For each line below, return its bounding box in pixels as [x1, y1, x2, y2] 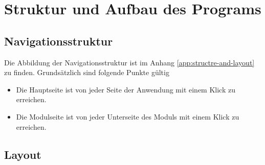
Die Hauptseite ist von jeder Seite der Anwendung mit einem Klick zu [16, 84, 235, 95]
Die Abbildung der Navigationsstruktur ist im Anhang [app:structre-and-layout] [4, 57, 255, 67]
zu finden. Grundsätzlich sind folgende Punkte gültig [4, 67, 169, 78]
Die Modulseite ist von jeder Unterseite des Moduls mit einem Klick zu [16, 111, 239, 122]
